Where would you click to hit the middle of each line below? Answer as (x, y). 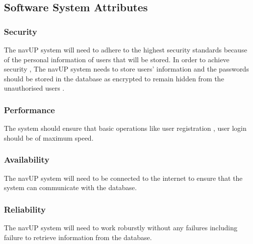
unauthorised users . (34, 88)
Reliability (25, 209)
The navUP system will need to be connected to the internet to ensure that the (123, 178)
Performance (29, 110)
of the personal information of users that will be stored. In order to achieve (117, 59)
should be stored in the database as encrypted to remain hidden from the (114, 78)
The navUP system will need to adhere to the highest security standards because (126, 49)
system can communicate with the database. (70, 187)
